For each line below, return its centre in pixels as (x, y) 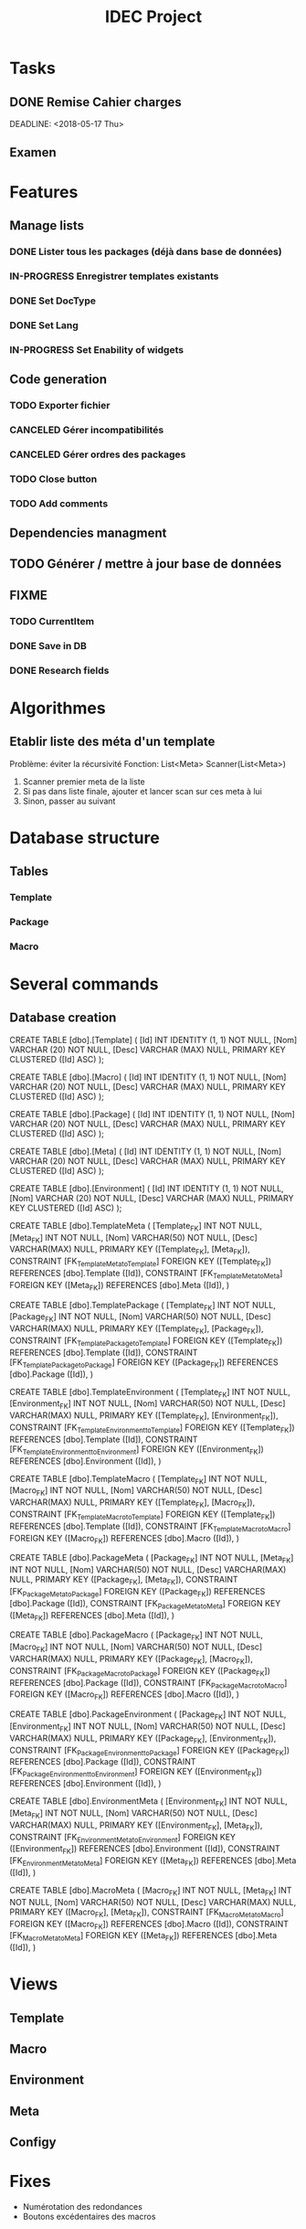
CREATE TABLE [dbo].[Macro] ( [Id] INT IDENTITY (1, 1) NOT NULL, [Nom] (148, 1077)
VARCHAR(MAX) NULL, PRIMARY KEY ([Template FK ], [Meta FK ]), (130, 1250)
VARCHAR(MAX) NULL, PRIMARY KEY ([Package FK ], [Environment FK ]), (143, 1739)
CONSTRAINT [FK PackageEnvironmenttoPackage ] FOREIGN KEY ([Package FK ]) (150, 1751)
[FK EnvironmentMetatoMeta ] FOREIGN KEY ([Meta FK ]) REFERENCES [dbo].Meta (153, 1861)
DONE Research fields (59, 670)
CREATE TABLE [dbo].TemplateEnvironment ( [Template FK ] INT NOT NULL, (150, 1393)
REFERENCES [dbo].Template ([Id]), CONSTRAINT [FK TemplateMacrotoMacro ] (150, 1527)
